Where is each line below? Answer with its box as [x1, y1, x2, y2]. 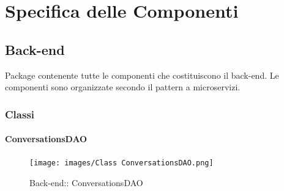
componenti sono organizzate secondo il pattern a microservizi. [5, 81, 241, 93]
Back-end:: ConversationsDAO [29, 176, 143, 189]
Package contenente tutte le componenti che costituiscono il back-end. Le [5, 68, 279, 81]
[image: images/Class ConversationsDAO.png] [29, 159, 214, 168]
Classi [5, 106, 35, 121]
